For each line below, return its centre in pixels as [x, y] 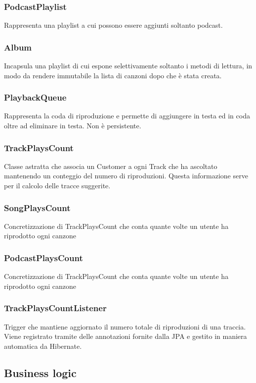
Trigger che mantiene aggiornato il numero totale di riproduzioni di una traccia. [125, 326]
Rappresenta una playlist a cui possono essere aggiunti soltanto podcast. [113, 25]
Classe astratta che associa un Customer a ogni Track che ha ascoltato [111, 166]
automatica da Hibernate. [43, 346]
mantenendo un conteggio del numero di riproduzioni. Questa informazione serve [126, 176]
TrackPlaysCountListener [55, 308]
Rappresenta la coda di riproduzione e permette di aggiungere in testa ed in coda [127, 116]
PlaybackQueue [35, 97]
